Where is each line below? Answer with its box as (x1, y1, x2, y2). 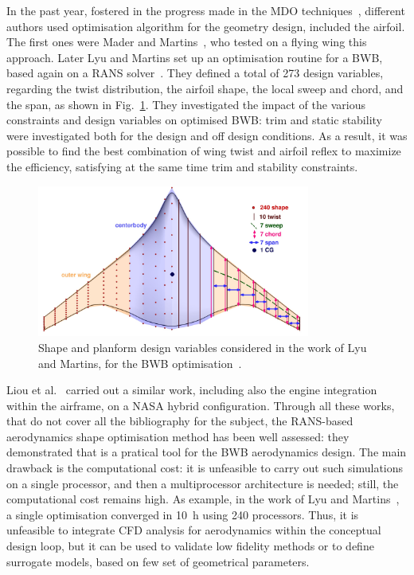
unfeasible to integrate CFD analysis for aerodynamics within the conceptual (6, 522, 381, 538)
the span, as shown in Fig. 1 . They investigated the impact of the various (6, 96, 365, 112)
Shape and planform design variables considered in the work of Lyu (38, 338, 367, 355)
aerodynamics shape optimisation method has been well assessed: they (6, 428, 350, 444)
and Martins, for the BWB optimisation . (38, 354, 242, 371)
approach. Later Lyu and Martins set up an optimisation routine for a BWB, (6, 49, 383, 65)
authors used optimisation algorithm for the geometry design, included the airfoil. (6, 18, 405, 34)
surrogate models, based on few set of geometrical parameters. (6, 553, 310, 569)
